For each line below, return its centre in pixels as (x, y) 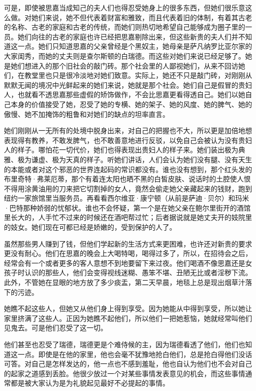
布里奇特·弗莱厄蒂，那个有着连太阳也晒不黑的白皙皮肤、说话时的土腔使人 (124, 179)
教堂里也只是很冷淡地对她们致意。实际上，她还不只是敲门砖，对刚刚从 (138, 75)
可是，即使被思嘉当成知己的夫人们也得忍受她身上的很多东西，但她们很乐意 (125, 7)
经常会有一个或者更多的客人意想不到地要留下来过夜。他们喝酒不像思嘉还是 (125, 263)
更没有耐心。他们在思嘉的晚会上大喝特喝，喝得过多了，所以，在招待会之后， (128, 253)
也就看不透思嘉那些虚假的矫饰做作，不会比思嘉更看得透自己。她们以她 (131, 94)
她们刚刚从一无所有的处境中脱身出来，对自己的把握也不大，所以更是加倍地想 (128, 130)
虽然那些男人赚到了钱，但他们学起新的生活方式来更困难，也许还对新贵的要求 (128, 243)
